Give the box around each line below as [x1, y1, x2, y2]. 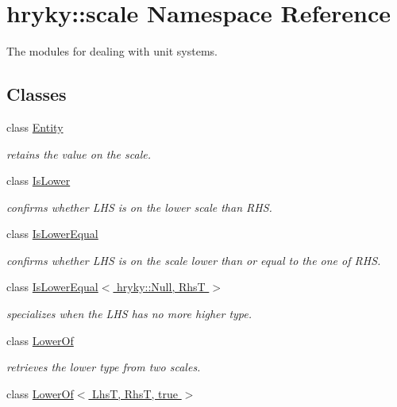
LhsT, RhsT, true [92, 385, 179, 401]
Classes [6, 82, 67, 106]
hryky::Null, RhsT [117, 278, 206, 295]
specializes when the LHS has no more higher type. [6, 305, 252, 322]
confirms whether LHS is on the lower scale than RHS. [6, 198, 272, 215]
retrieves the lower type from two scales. [6, 359, 201, 375]
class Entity [6, 118, 64, 135]
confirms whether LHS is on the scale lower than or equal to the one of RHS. [6, 251, 381, 268]
